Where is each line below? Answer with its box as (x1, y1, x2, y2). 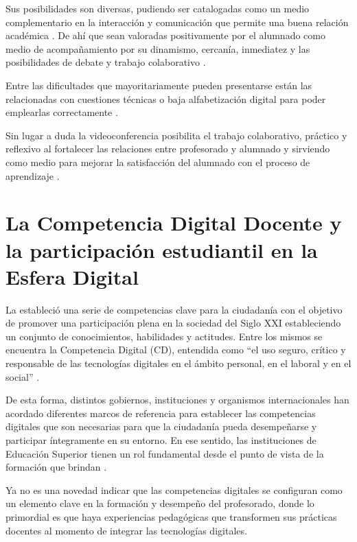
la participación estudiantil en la (5, 235, 318, 263)
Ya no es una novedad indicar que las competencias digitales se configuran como (5, 482, 343, 497)
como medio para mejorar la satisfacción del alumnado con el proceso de (5, 154, 310, 169)
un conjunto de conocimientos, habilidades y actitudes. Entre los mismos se (5, 329, 323, 343)
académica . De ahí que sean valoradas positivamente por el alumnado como (5, 28, 325, 43)
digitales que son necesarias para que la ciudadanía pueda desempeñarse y (5, 419, 317, 434)
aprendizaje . (5, 168, 60, 182)
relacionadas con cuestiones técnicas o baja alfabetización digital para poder (5, 91, 326, 106)
